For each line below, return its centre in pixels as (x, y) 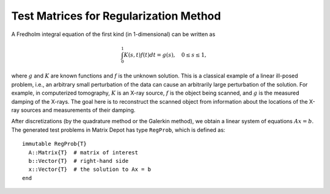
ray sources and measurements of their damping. (73, 110)
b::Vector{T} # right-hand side (79, 161)
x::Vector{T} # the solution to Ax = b (90, 170)
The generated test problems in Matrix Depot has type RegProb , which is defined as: (118, 130)
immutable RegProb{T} (54, 144)
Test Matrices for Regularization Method (116, 16)
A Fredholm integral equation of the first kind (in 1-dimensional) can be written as (113, 34)
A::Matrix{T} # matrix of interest (83, 152)
